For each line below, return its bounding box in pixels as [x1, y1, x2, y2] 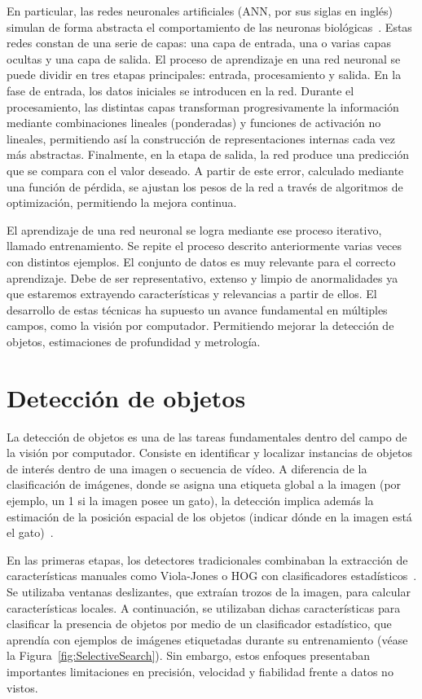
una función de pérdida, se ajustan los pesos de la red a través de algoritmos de [7, 178, 403, 195]
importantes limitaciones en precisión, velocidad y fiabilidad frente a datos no [7, 662, 393, 679]
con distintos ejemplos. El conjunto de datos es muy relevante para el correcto [7, 253, 396, 270]
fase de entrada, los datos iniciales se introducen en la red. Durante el [7, 81, 354, 99]
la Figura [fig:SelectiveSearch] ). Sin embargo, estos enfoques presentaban [7, 647, 370, 664]
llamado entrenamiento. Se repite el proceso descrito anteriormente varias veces [7, 237, 402, 254]
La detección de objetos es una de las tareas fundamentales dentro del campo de [7, 428, 407, 445]
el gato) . [7, 524, 54, 541]
